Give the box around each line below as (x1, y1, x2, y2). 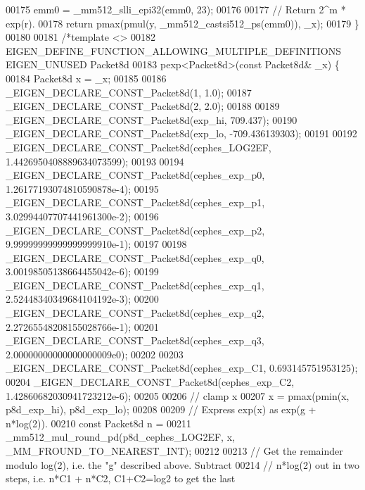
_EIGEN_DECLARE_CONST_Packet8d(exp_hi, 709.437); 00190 (6, 112, 297, 127)
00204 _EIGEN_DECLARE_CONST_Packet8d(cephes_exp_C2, (6, 375, 295, 389)
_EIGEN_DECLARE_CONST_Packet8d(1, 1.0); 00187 (6, 84, 252, 99)
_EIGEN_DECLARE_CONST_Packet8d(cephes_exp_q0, (6, 250, 264, 265)
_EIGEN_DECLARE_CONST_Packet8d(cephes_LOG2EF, (6, 139, 271, 154)
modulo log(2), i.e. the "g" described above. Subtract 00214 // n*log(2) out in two (6, 457, 359, 472)
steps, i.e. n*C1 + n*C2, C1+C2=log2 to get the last (6, 471, 236, 486)
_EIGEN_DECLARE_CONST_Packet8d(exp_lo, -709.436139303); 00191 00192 (6, 126, 357, 141)
